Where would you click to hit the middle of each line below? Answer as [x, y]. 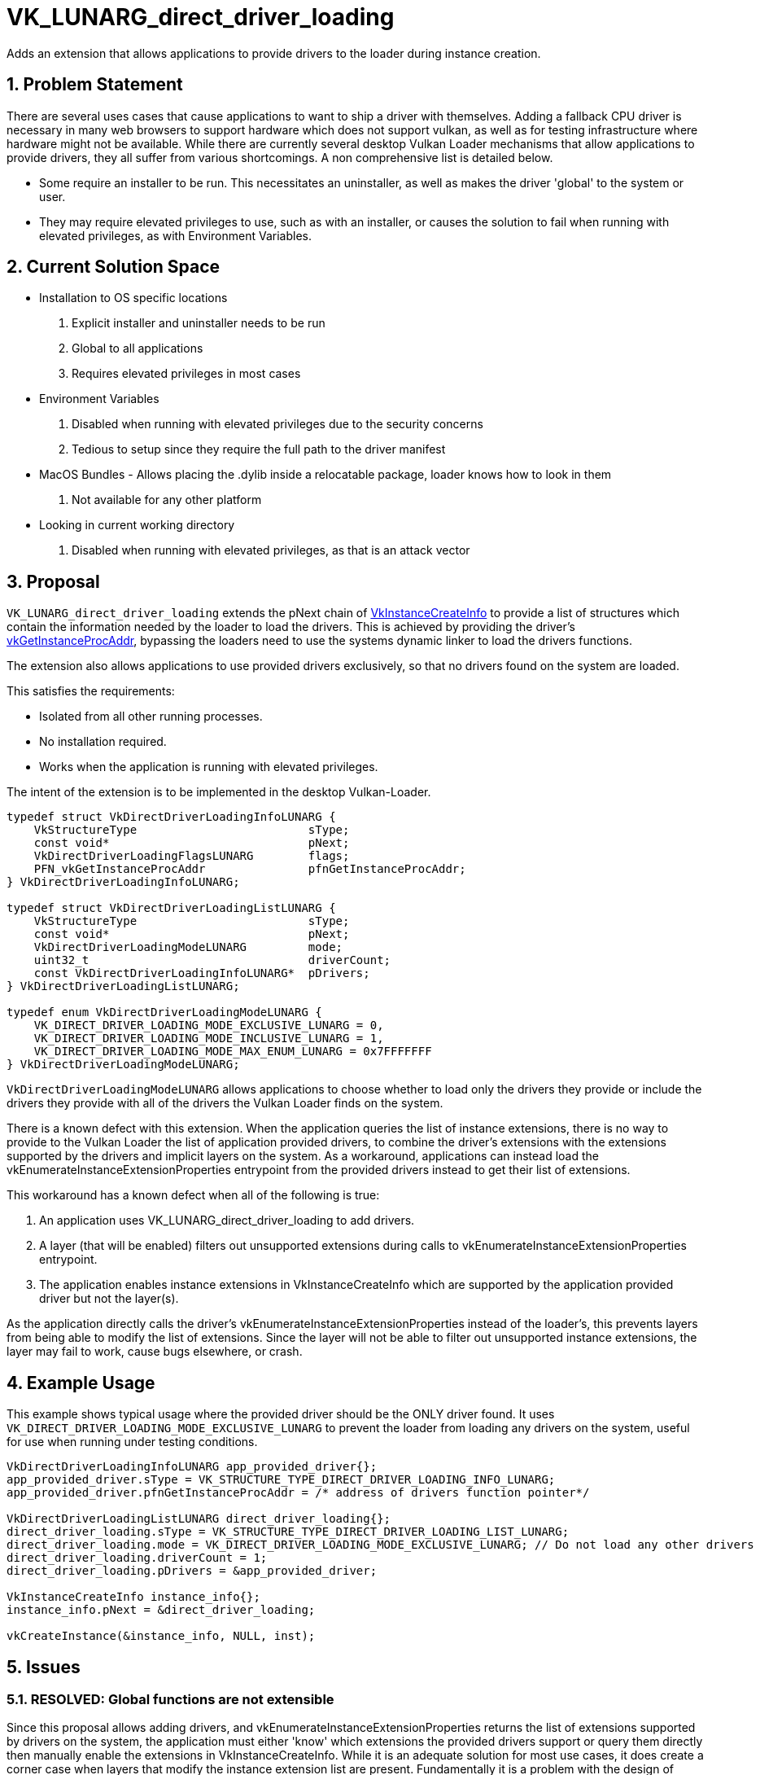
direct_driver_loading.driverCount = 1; [137, 1558]
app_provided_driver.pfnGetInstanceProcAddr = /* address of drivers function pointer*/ [298, 1493]
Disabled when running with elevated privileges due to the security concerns [277, 424]
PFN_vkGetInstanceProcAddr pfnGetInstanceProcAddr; [250, 869]
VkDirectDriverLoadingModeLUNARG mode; [188, 947]
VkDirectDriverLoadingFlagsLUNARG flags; [192, 856]
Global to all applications [138, 348]
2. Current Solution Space [114, 267]
